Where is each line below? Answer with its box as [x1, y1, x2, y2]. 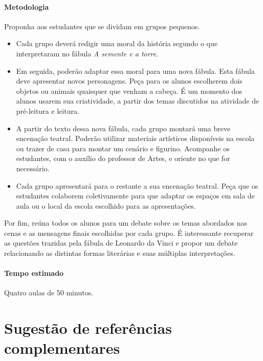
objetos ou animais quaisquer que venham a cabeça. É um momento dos [16, 85, 242, 96]
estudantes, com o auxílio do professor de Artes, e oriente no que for [16, 153, 230, 164]
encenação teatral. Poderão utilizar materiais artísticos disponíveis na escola [16, 133, 255, 144]
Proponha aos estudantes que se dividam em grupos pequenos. [4, 21, 200, 31]
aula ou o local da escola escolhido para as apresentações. [16, 200, 196, 211]
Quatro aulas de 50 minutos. [4, 287, 94, 298]
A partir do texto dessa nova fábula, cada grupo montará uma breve [16, 123, 231, 133]
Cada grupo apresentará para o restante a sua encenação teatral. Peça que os [16, 180, 258, 191]
